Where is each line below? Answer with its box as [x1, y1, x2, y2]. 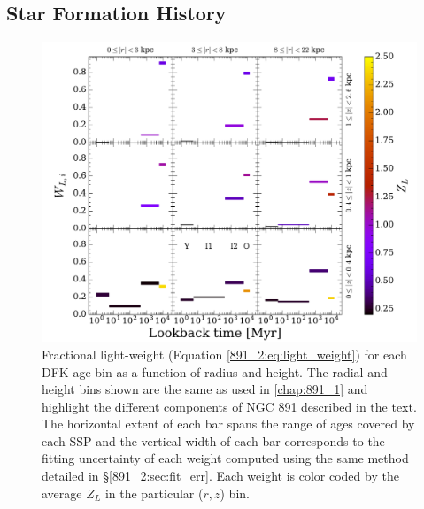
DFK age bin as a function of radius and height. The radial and [42, 362, 388, 381]
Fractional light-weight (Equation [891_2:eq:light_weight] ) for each [42, 344, 407, 363]
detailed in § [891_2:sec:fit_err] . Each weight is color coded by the [42, 467, 399, 485]
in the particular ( [104, 483, 204, 502]
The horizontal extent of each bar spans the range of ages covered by [42, 414, 415, 433]
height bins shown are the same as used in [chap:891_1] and [42, 380, 368, 398]
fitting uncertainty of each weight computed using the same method [42, 449, 409, 467]
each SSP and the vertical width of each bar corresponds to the [42, 431, 385, 450]
